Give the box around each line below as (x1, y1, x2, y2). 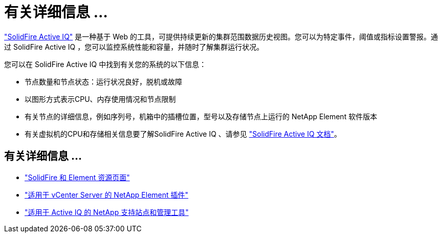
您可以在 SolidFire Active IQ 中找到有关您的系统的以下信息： (4, 59, 207, 69)
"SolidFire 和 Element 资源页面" (25, 173, 130, 182)
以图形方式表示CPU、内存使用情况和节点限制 (25, 94, 176, 103)
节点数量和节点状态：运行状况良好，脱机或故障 (25, 77, 182, 86)
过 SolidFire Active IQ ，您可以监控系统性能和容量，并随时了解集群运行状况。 (4, 42, 264, 51)
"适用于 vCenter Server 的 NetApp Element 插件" (25, 190, 189, 199)
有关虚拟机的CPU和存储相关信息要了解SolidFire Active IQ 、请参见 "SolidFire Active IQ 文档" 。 (25, 129, 342, 138)
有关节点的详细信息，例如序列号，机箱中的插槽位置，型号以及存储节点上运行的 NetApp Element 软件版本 (25, 112, 378, 121)
